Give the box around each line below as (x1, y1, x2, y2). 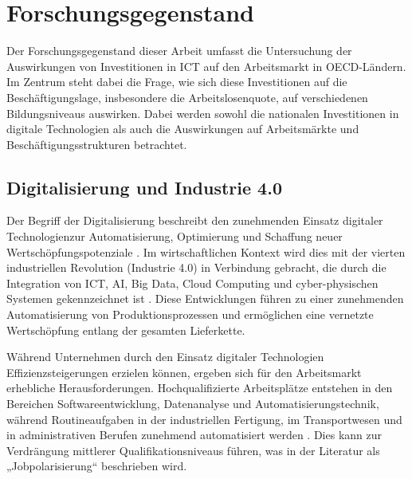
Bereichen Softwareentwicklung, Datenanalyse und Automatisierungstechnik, (6, 395, 379, 412)
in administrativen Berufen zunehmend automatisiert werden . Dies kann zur (6, 426, 383, 443)
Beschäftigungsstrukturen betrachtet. (6, 135, 187, 152)
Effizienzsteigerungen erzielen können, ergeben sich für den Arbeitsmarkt (6, 363, 362, 380)
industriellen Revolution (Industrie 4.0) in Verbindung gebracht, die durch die (6, 259, 386, 276)
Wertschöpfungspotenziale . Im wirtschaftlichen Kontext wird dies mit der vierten (6, 243, 406, 260)
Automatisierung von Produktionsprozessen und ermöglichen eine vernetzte (6, 306, 374, 323)
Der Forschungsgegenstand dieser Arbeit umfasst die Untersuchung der (6, 42, 352, 59)
